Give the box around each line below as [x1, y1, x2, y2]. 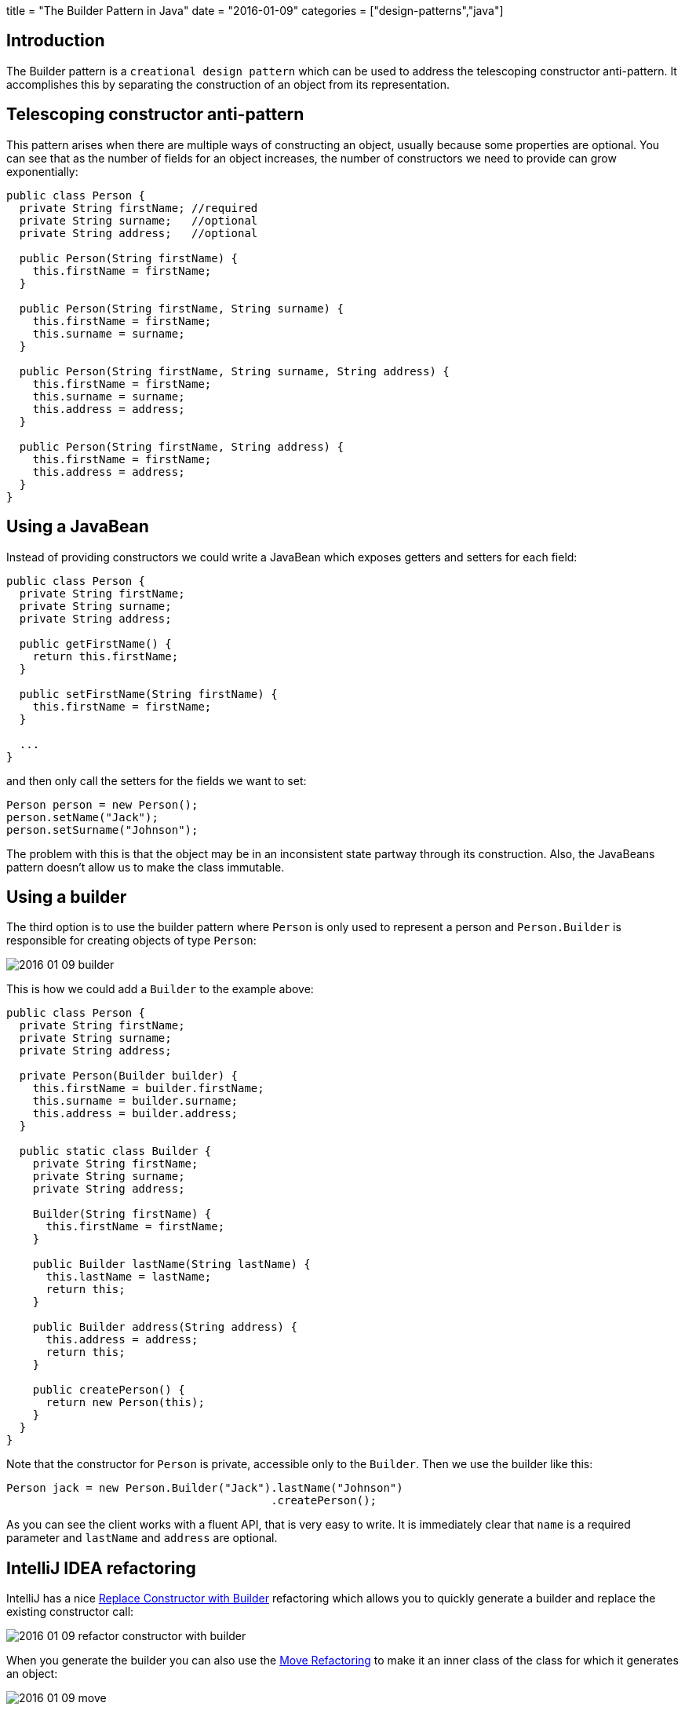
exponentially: [6, 164, 78, 178]
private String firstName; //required [19, 201, 258, 214]
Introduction [6, 31, 105, 51]
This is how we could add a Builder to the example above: [6, 982, 314, 996]
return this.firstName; [32, 649, 179, 663]
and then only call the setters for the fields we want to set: [6, 773, 307, 787]
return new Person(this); [46, 1396, 205, 1409]
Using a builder [6, 886, 127, 907]
